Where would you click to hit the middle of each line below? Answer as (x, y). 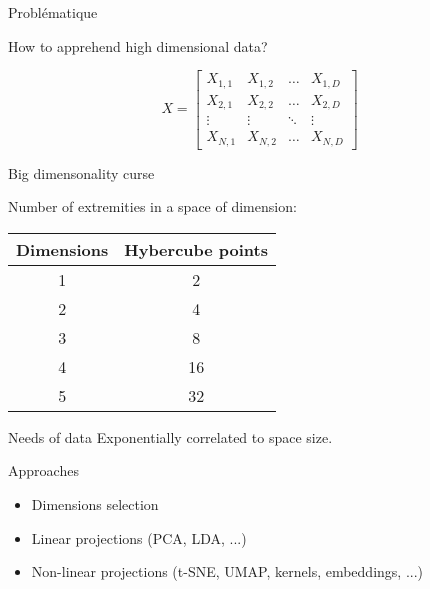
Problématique (53, 12)
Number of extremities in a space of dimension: (152, 206)
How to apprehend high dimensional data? (138, 45)
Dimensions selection (95, 504)
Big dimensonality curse (81, 172)
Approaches (43, 470)
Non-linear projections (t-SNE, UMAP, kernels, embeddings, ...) (227, 571)
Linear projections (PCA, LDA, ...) (139, 537)
